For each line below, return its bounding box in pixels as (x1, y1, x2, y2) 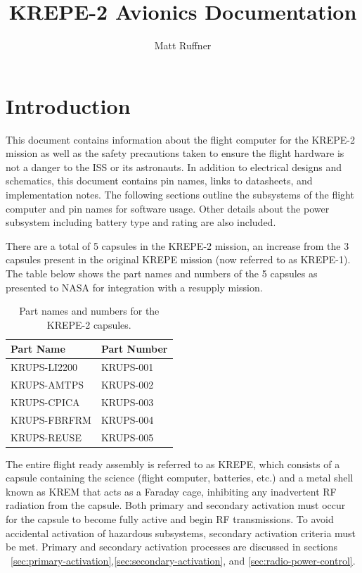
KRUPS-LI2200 (11, 360, 78, 374)
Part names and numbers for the (19, 303, 160, 318)
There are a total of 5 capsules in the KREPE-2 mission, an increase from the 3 (6, 238, 349, 253)
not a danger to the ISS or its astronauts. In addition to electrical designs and (6, 159, 342, 174)
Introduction (6, 91, 131, 120)
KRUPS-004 (101, 412, 154, 427)
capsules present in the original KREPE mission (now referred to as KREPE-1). (6, 252, 351, 267)
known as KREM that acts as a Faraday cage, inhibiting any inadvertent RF (6, 484, 337, 498)
